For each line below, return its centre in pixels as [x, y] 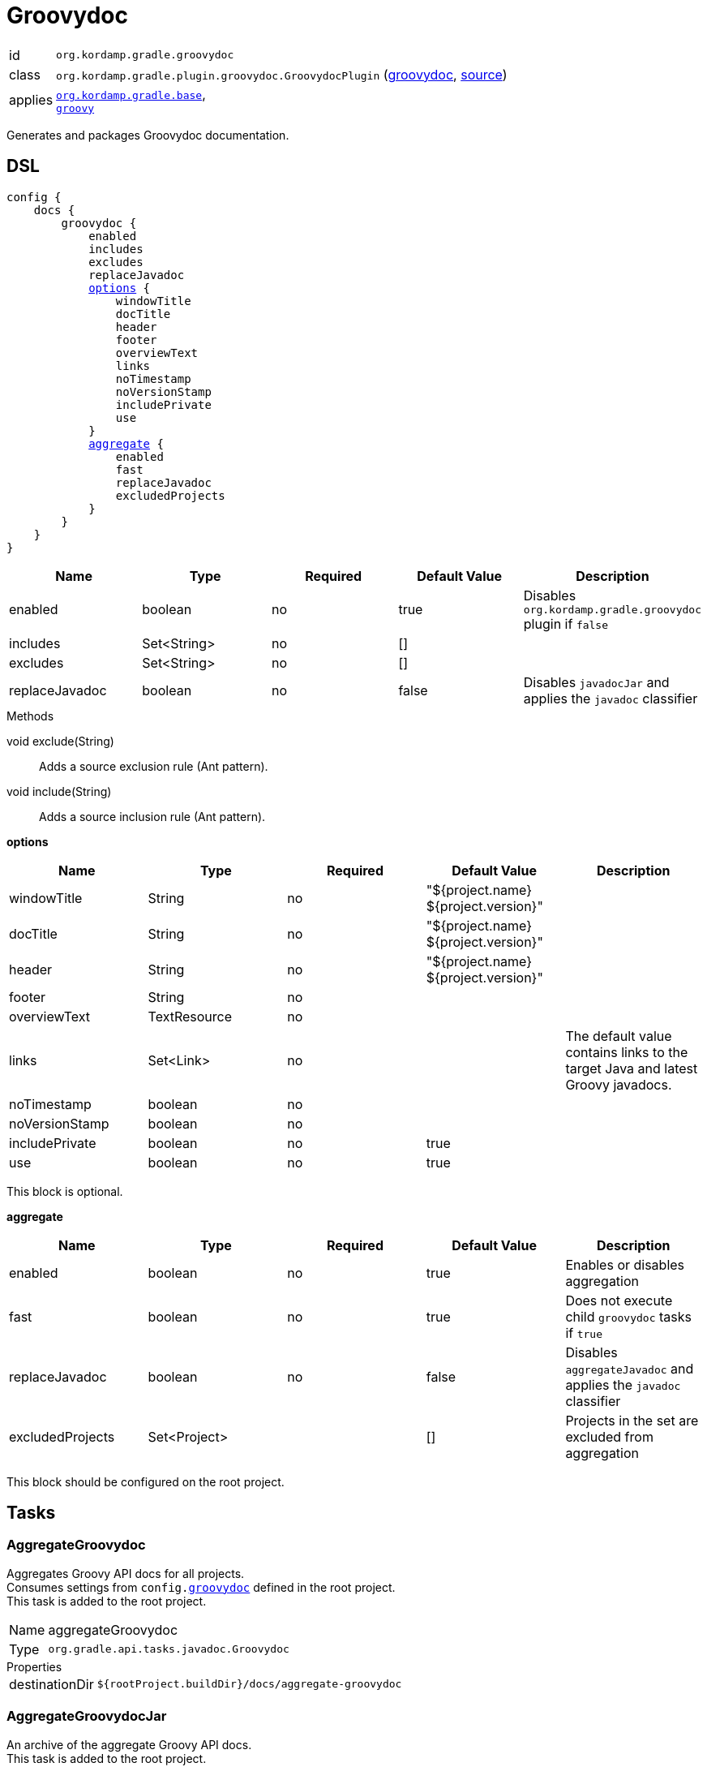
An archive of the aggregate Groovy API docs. [129, 1744]
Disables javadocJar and [596, 682]
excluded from [609, 1436]
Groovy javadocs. [619, 1084]
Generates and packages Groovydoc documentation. [148, 135]
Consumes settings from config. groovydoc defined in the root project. [201, 1587]
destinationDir [51, 1684]
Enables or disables [625, 1264]
